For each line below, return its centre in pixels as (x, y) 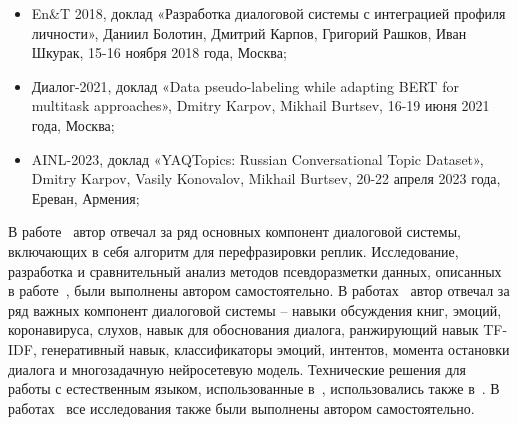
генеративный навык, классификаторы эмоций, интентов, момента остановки (275, 348)
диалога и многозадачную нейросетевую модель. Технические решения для (237, 368)
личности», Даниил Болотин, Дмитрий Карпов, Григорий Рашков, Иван (249, 32)
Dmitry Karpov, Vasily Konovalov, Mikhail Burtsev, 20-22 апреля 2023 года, (266, 178)
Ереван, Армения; (85, 197)
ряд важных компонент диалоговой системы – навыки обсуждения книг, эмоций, (255, 309)
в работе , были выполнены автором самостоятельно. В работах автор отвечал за (259, 290)
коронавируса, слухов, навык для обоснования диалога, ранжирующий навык (243, 329)
